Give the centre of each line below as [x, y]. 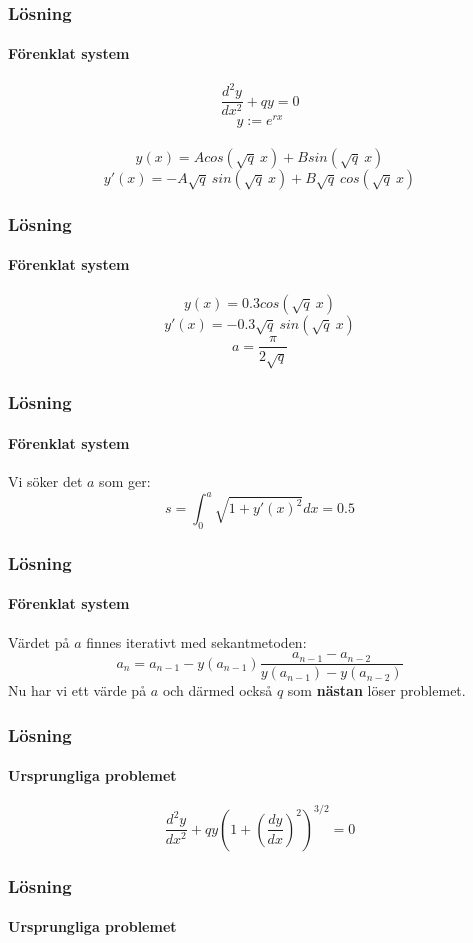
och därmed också [217, 690]
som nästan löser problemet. [376, 690]
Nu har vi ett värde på [77, 690]
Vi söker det [45, 480]
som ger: [125, 480]
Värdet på [39, 641]
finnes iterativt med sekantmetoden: [196, 641]
